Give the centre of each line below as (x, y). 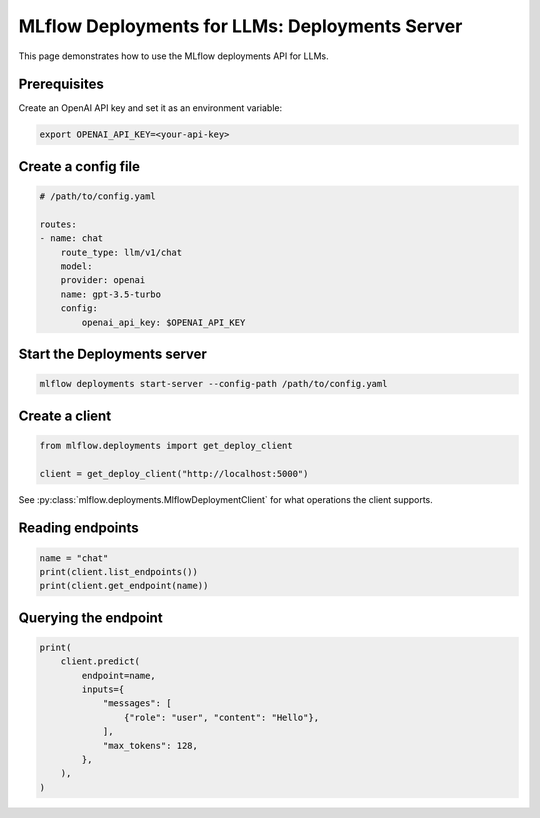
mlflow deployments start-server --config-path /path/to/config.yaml (213, 384)
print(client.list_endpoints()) (119, 571)
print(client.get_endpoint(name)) (124, 586)
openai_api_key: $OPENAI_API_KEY (163, 322)
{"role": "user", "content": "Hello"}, (221, 717)
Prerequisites (61, 84)
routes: (58, 224)
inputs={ (103, 689)
